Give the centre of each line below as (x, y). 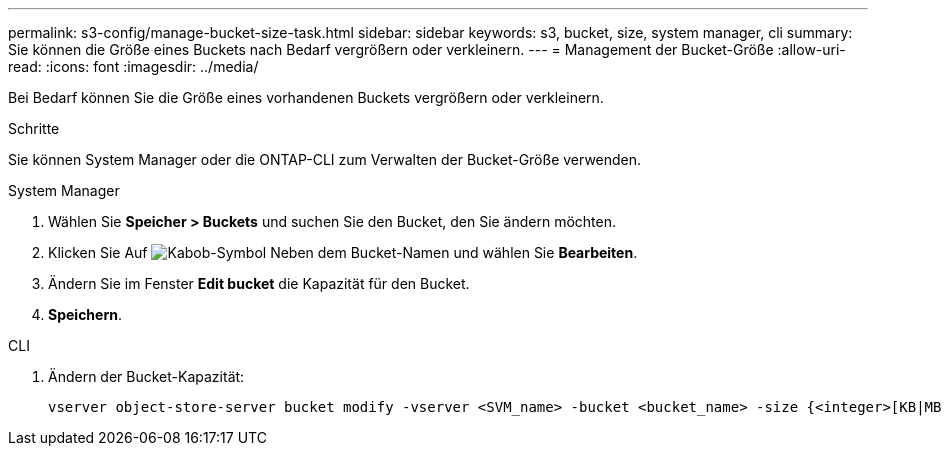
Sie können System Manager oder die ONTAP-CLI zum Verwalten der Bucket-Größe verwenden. (325, 159)
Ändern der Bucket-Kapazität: (146, 376)
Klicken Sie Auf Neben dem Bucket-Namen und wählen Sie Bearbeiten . (343, 252)
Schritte (34, 128)
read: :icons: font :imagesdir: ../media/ (133, 66)
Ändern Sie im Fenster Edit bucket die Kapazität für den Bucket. (259, 283)
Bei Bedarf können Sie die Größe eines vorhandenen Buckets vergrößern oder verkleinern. (306, 97)
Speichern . (85, 314)
